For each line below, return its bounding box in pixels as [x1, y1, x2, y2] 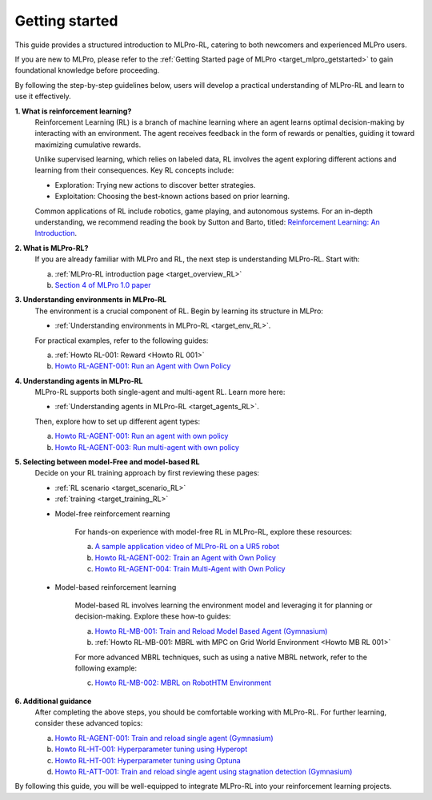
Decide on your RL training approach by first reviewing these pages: [34, 468, 260, 478]
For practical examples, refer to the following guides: [34, 336, 209, 345]
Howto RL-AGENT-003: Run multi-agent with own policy [54, 442, 240, 452]
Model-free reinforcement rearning [54, 508, 170, 519]
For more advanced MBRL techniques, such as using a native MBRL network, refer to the [74, 652, 368, 662]
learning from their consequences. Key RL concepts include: [34, 165, 234, 175]
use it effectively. [14, 92, 71, 101]
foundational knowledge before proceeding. [14, 66, 160, 75]
